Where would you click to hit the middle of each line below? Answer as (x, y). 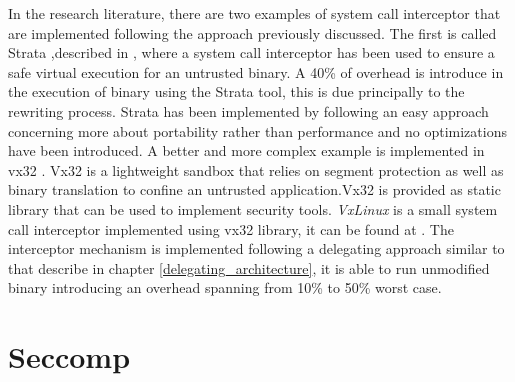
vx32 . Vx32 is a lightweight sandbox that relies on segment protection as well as (256, 169)
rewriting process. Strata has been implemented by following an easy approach (248, 110)
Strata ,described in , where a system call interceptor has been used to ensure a (251, 52)
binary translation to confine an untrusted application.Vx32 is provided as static (254, 189)
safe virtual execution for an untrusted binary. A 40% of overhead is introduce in (256, 71)
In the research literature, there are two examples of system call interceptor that (254, 13)
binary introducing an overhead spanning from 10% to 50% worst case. (225, 287)
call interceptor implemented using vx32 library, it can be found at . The (231, 228)
